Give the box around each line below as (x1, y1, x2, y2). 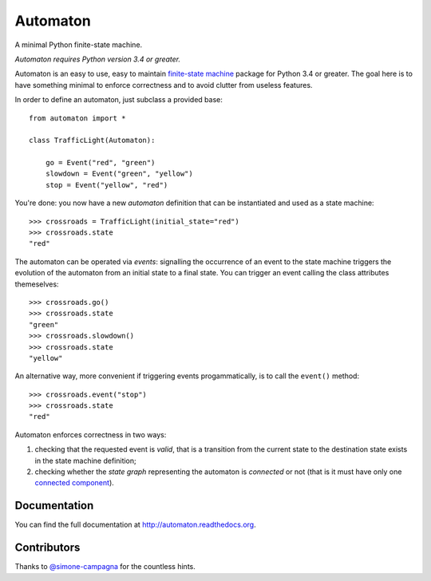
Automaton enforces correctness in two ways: (14, 429, 167, 439)
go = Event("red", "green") (45, 158, 156, 168)
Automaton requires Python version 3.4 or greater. (14, 54, 181, 64)
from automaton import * (29, 113, 126, 123)
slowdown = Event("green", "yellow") (45, 169, 193, 179)
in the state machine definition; (34, 456, 136, 465)
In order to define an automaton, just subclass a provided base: (14, 95, 223, 105)
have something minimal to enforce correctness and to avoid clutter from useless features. (14, 80, 313, 89)
